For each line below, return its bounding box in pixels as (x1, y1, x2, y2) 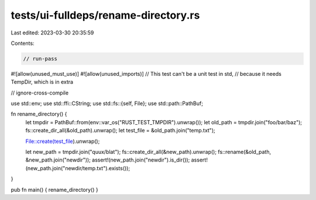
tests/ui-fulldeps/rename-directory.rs (11, 9, 200, 22)
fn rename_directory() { (11, 111, 67, 118)
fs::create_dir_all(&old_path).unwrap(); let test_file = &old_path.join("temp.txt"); (25, 127, 216, 134)
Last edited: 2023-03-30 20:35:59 (11, 29, 94, 36)
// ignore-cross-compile (11, 89, 69, 96)
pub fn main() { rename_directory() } (11, 186, 99, 193)
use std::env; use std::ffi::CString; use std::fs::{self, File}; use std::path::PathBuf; (11, 100, 203, 107)
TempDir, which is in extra (11, 79, 73, 86)
